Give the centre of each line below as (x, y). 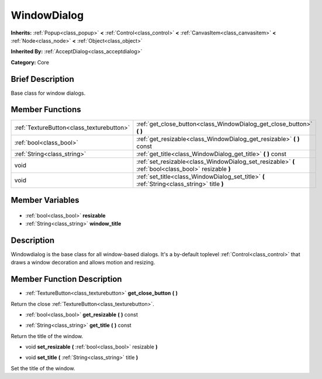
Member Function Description (66, 279)
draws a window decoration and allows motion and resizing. (83, 263)
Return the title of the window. (47, 336)
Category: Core (30, 62)
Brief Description (42, 79)
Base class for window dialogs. (48, 93)
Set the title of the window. (43, 368)
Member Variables (45, 200)
